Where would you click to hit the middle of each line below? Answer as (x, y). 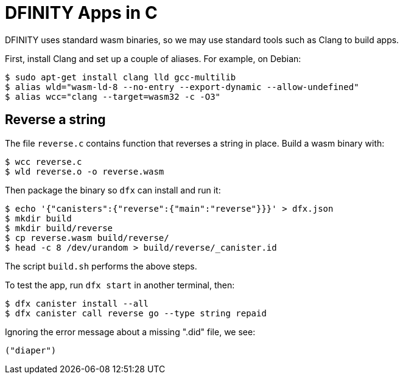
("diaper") (31, 350)
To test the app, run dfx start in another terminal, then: (120, 285)
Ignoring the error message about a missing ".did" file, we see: (130, 332)
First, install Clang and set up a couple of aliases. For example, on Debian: (153, 58)
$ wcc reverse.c (44, 162)
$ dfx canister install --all (77, 303)
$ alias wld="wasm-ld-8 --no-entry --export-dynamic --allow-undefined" (182, 87)
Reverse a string (55, 120)
